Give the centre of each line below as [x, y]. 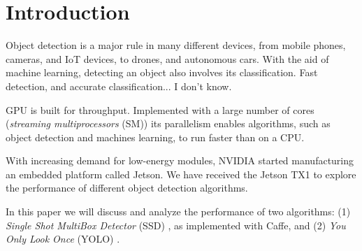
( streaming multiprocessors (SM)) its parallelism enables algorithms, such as [168, 123]
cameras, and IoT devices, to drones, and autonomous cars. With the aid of [167, 58]
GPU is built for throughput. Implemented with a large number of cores [160, 109]
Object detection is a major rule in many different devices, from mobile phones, [176, 45]
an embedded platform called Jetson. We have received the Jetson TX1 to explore [181, 174]
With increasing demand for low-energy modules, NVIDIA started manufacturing [180, 160]
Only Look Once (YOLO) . [63, 239]
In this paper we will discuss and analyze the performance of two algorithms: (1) [178, 211]
